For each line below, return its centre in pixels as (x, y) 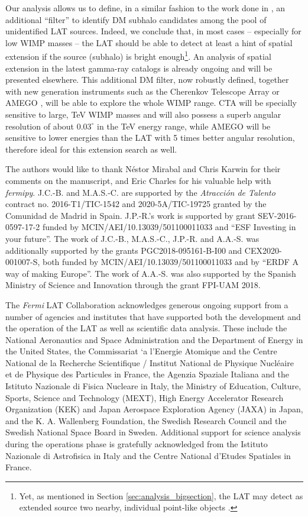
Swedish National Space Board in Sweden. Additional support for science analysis (153, 432)
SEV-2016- (277, 215)
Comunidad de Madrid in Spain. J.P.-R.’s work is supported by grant (130, 215)
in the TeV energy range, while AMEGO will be (184, 126)
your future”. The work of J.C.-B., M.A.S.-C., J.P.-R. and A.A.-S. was (132, 238)
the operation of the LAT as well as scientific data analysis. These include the (146, 328)
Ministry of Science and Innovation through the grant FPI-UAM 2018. (133, 285)
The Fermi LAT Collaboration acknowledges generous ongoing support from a (147, 304)
